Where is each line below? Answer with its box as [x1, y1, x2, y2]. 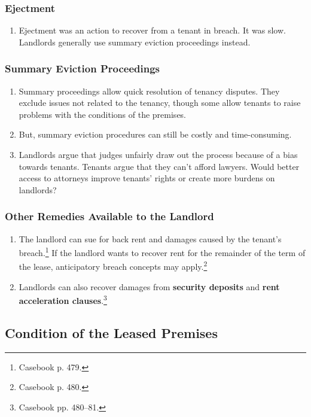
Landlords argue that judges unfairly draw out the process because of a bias [19, 148, 298, 160]
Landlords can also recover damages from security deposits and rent [19, 280, 280, 293]
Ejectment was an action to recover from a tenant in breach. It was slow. [19, 24, 286, 36]
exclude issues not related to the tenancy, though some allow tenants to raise [19, 96, 301, 109]
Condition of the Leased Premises [5, 323, 218, 342]
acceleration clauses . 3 [19, 293, 107, 306]
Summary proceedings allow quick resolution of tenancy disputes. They [19, 84, 280, 97]
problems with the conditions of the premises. [19, 108, 187, 120]
